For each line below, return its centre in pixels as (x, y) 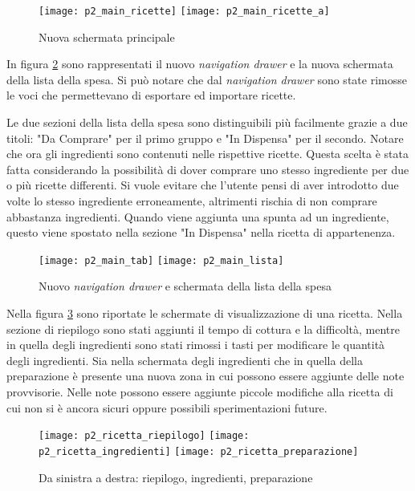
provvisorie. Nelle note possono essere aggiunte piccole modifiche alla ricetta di (200, 392)
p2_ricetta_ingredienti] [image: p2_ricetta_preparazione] (199, 451)
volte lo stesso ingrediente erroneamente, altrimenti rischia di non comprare (192, 201)
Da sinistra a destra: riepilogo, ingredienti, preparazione (176, 477)
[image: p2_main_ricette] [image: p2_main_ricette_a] (184, 11)
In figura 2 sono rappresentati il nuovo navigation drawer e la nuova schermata (200, 64)
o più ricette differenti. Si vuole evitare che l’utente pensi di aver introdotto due (203, 185)
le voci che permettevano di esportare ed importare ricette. (151, 95)
